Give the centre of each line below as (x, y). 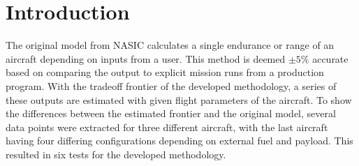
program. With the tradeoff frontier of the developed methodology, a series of (171, 85)
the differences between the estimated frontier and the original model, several (171, 113)
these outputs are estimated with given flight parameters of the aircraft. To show (179, 99)
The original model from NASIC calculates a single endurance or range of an (170, 45)
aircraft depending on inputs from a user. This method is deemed (146, 58)
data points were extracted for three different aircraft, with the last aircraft (167, 127)
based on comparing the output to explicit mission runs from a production (165, 72)
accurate (330, 58)
